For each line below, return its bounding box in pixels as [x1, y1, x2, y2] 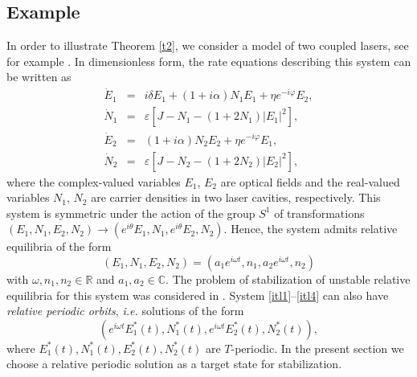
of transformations [274, 204, 365, 221]
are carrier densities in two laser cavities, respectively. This [91, 189, 381, 206]
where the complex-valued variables [6, 173, 181, 190]
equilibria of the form [6, 238, 112, 255]
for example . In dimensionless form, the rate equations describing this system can [6, 52, 411, 69]
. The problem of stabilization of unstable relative [166, 270, 411, 287]
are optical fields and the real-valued [220, 173, 400, 190]
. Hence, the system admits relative [223, 220, 398, 237]
